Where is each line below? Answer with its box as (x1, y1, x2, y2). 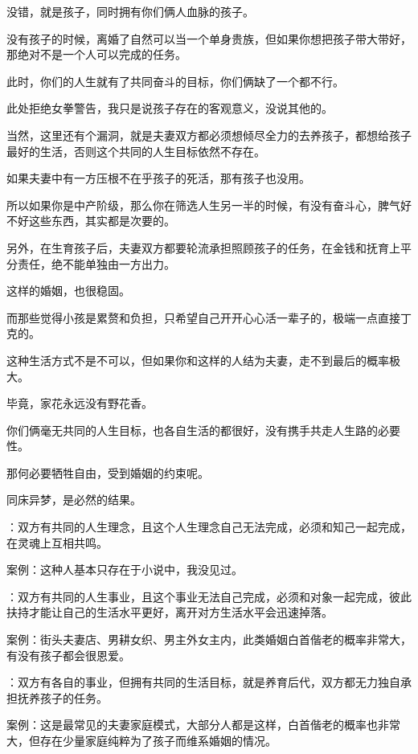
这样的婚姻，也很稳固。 (6, 282, 130, 299)
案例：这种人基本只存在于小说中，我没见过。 (6, 561, 243, 578)
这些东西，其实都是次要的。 (28, 212, 175, 229)
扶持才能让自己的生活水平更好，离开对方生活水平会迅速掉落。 (6, 604, 333, 621)
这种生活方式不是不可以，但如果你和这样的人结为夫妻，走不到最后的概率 (6, 351, 389, 368)
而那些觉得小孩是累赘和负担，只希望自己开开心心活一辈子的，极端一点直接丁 (6, 309, 412, 326)
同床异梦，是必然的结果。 (6, 491, 141, 508)
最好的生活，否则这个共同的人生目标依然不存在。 (6, 142, 265, 159)
